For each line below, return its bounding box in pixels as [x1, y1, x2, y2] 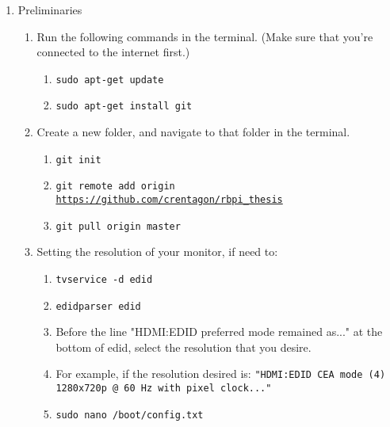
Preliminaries [17, 2, 82, 17]
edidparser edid [55, 300, 141, 312]
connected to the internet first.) [36, 44, 190, 60]
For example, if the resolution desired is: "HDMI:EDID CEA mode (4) [55, 365, 386, 382]
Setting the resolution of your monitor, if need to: [36, 243, 278, 260]
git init [55, 154, 101, 166]
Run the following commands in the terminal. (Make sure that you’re [36, 28, 373, 44]
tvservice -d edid [55, 273, 153, 285]
